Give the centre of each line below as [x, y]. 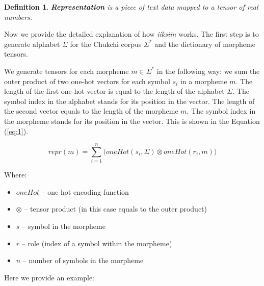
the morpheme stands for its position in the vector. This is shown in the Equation [132, 121]
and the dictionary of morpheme [205, 44]
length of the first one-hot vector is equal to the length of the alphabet [114, 91]
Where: [15, 175]
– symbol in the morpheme [64, 226]
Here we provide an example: [49, 277]
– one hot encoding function [85, 191]
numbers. [18, 17]
